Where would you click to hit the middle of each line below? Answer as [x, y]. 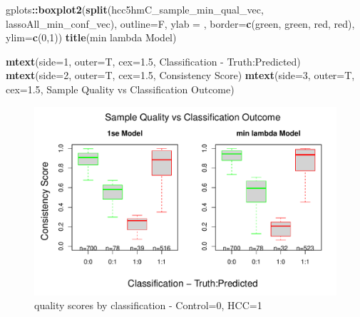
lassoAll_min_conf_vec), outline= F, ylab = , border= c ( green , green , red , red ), [180, 23]
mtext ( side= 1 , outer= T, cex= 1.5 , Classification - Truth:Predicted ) [153, 61]
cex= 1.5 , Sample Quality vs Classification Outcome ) [120, 89]
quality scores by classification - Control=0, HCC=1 [148, 305]
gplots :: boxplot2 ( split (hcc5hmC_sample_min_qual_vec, [135, 9]
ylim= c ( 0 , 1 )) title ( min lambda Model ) [91, 37]
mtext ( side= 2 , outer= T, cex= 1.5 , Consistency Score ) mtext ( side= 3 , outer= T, [180, 75]
